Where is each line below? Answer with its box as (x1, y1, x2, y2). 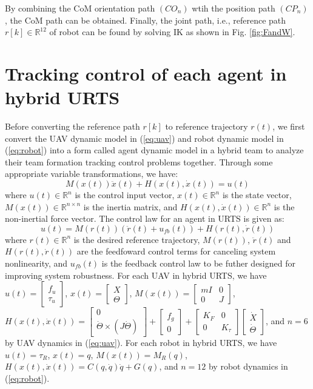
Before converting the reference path (5, 120, 140, 133)
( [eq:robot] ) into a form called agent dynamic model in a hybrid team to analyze (5, 144, 304, 156)
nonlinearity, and (5, 257, 68, 270)
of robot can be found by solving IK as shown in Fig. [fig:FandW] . (49, 25, 295, 38)
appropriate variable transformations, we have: (5, 167, 178, 180)
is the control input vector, (75, 188, 175, 201)
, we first (272, 120, 305, 133)
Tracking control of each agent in (5, 61, 287, 85)
